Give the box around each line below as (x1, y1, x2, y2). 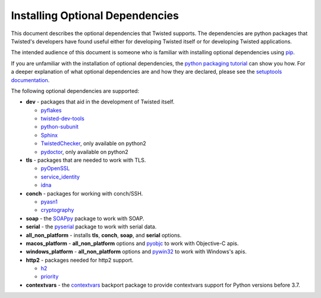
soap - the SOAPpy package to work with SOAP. (26, 215, 145, 222)
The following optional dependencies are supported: (11, 87, 140, 95)
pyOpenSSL (40, 165, 70, 172)
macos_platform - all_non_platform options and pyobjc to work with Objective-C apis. (26, 240, 239, 247)
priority (40, 273, 59, 280)
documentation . (11, 76, 50, 83)
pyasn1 (40, 198, 58, 205)
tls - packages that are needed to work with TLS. (26, 156, 146, 164)
